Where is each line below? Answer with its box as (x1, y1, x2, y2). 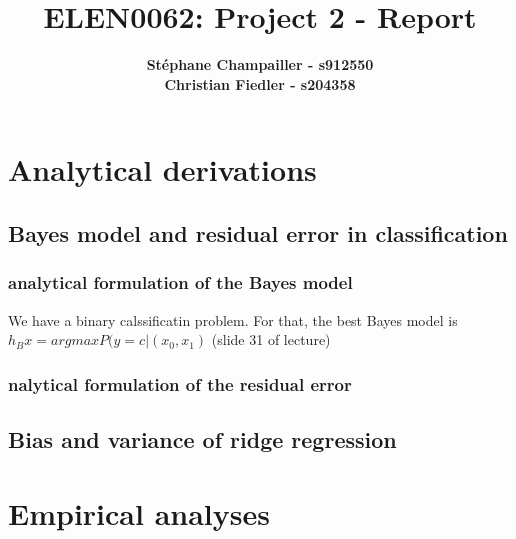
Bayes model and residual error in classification (8, 217, 508, 248)
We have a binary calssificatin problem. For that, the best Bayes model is (8, 309, 458, 330)
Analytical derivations (8, 149, 317, 190)
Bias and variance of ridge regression (8, 423, 397, 454)
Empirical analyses (8, 492, 270, 533)
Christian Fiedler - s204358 (164, 73, 356, 94)
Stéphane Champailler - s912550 (146, 54, 374, 75)
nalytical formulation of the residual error (8, 371, 352, 396)
